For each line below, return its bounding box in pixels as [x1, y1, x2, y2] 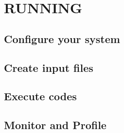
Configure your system [4, 31, 120, 46]
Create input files [4, 60, 93, 75]
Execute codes [4, 89, 77, 104]
